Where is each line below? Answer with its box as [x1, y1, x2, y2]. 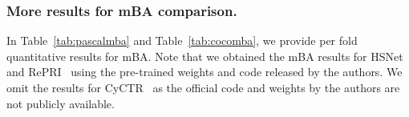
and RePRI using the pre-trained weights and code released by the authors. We [6, 63, 403, 80]
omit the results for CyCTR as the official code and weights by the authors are [6, 79, 400, 95]
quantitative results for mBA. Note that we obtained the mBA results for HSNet [6, 47, 403, 64]
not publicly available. [6, 95, 115, 111]
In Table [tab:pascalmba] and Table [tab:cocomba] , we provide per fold [6, 32, 358, 49]
